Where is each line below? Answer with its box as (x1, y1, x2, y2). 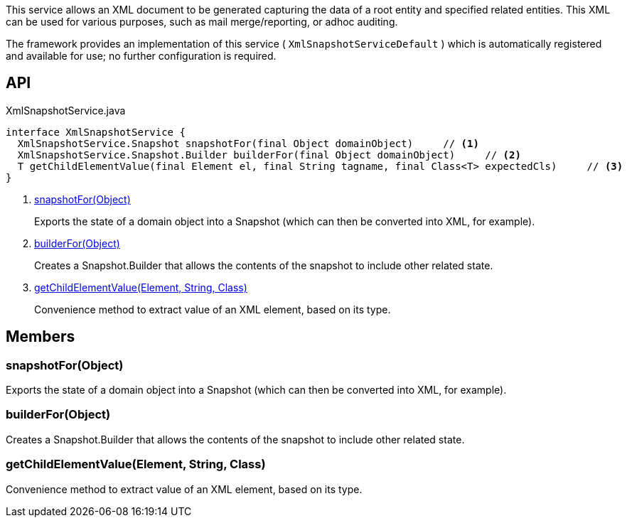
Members (6, 328, 75, 346)
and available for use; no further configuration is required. (6, 50, 277, 62)
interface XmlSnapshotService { (6, 126, 186, 138)
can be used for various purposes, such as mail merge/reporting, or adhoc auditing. (6, 16, 398, 28)
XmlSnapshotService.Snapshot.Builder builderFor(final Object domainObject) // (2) (17, 149, 521, 161)
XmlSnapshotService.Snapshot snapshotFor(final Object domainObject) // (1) (17, 137, 479, 149)
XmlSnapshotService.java (6, 104, 126, 117)
